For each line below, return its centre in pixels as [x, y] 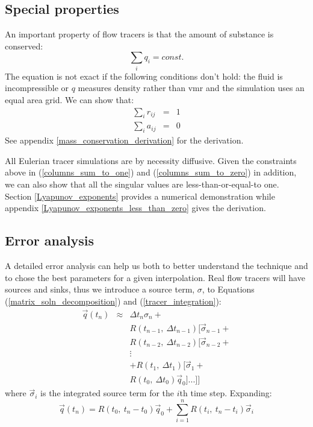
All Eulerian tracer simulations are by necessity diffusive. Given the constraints [151, 160]
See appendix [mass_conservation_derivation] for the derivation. [124, 140]
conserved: [24, 46]
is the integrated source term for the [107, 393]
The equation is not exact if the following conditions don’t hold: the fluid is [144, 76]
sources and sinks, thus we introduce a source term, [100, 289]
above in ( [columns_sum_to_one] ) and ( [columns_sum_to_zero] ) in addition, [151, 172]
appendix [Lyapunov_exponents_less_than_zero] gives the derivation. [135, 208]
